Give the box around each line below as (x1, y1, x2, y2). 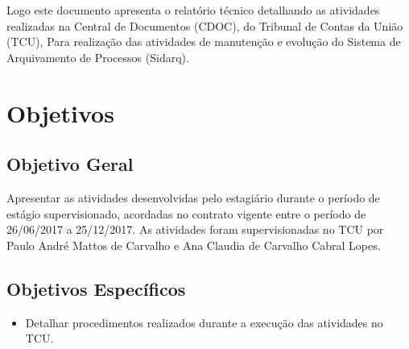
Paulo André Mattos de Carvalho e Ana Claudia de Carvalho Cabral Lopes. (6, 236, 381, 253)
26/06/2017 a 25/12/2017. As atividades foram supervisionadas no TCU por (6, 221, 384, 238)
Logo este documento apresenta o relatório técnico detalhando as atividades (6, 2, 380, 18)
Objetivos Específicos (6, 276, 186, 301)
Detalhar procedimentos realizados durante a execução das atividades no (25, 314, 383, 330)
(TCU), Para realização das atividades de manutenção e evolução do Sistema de (6, 33, 401, 50)
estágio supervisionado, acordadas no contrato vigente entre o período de (6, 205, 366, 222)
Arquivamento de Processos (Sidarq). (6, 48, 189, 65)
